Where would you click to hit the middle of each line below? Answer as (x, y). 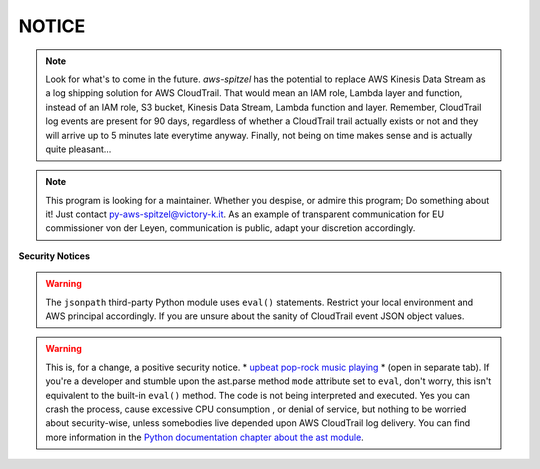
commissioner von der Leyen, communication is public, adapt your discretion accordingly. (230, 228)
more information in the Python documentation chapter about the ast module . (204, 437)
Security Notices (54, 256)
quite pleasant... (78, 149)
